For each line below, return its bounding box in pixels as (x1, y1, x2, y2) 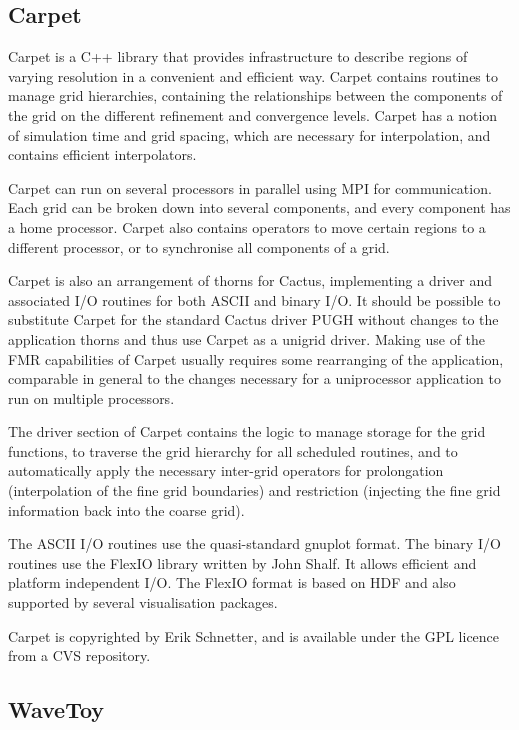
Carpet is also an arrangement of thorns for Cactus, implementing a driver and (8, 270, 492, 291)
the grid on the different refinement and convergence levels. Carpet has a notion (8, 104, 498, 125)
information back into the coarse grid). (8, 499, 245, 520)
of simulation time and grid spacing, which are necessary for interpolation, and (8, 124, 491, 145)
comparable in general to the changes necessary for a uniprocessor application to (8, 368, 501, 389)
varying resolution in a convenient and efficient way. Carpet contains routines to (8, 65, 498, 86)
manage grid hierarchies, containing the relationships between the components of (8, 85, 503, 106)
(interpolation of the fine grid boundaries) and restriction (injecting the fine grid (8, 480, 501, 501)
